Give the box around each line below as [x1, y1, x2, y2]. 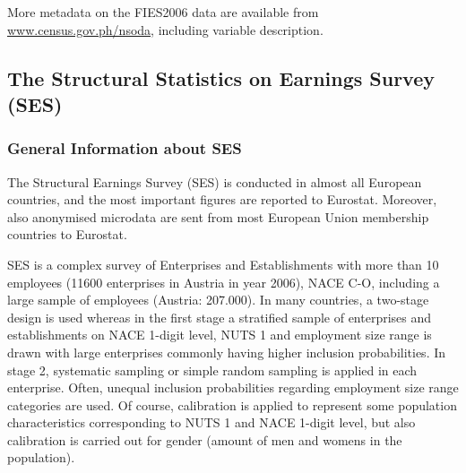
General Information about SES [7, 137, 242, 159]
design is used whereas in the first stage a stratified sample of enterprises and [7, 307, 432, 326]
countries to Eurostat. [7, 225, 127, 244]
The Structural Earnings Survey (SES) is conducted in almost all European [7, 172, 422, 191]
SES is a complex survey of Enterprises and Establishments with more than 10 [7, 254, 439, 273]
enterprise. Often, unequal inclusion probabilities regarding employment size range [7, 378, 459, 397]
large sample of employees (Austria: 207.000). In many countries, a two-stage [7, 290, 429, 309]
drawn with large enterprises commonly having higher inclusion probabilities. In [7, 342, 446, 361]
